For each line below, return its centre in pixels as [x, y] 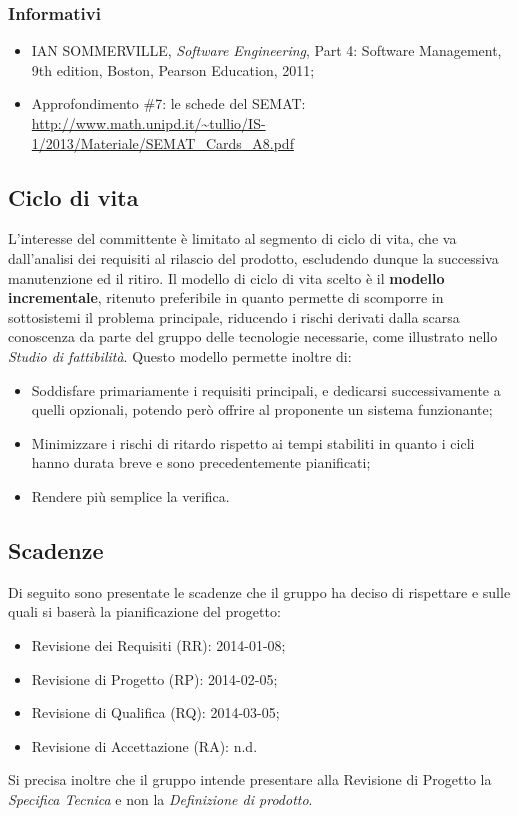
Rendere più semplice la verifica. [130, 495]
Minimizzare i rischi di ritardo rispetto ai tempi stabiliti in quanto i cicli [253, 442]
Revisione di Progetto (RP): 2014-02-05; [154, 678]
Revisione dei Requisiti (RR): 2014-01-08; [158, 644]
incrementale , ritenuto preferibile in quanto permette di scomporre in [226, 297]
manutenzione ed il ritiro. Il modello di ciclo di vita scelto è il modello [226, 277]
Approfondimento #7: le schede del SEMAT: [168, 103]
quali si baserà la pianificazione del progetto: [144, 611]
